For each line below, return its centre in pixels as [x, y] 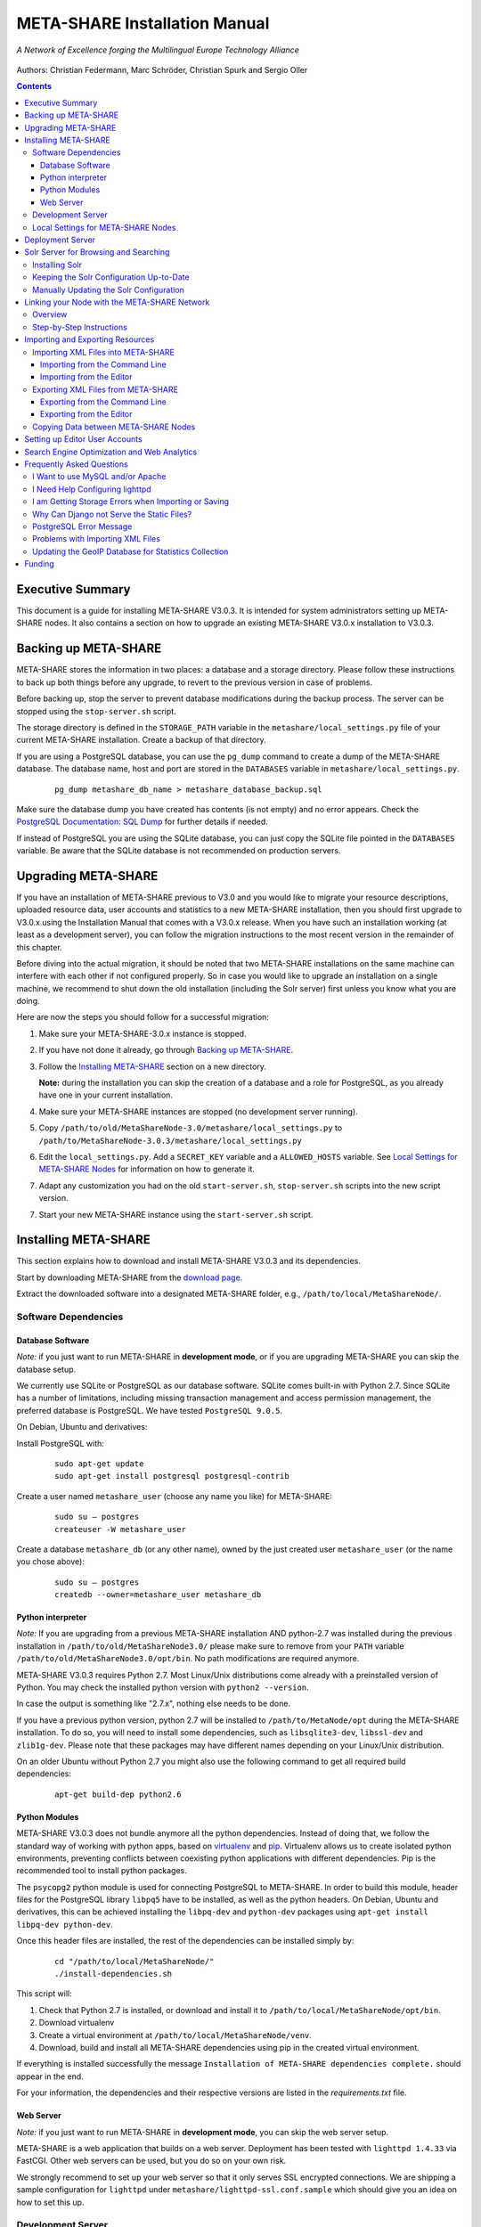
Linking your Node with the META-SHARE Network [117, 302]
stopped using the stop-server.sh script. [97, 711]
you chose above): [50, 1562]
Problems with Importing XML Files [96, 539]
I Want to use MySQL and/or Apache [99, 477]
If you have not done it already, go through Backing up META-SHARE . [166, 1050]
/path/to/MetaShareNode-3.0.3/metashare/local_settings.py [171, 1141]
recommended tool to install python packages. [102, 1871]
